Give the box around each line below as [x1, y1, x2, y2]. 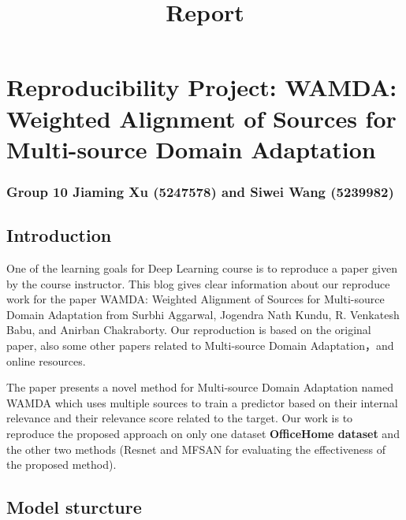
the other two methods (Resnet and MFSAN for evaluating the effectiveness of [6, 440, 386, 457]
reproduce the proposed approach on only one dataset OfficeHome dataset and [6, 425, 400, 441]
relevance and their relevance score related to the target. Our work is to [6, 410, 353, 426]
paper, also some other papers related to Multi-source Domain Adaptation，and [6, 336, 394, 353]
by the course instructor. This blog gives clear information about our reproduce [6, 275, 390, 292]
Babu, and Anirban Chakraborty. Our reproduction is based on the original [6, 321, 371, 338]
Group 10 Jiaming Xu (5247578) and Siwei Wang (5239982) [6, 181, 394, 201]
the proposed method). [6, 456, 117, 473]
